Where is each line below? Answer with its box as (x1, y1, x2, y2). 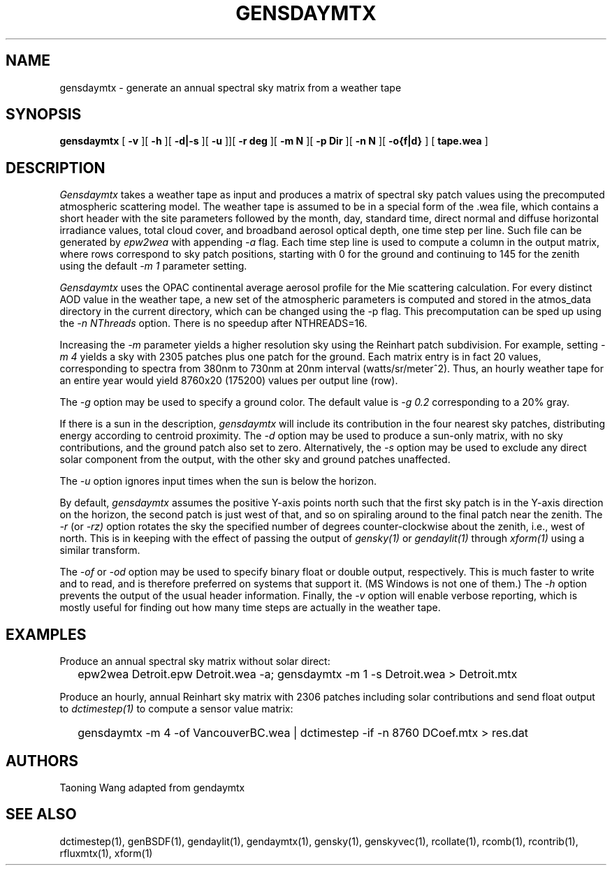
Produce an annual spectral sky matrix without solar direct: (59, 655, 330, 668)
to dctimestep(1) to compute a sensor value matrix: (59, 703, 293, 715)
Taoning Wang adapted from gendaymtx (59, 781, 245, 793)
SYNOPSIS (6, 105, 82, 124)
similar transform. (59, 544, 140, 557)
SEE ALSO (6, 805, 77, 824)
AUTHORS (6, 752, 79, 770)
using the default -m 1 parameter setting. (59, 260, 247, 272)
